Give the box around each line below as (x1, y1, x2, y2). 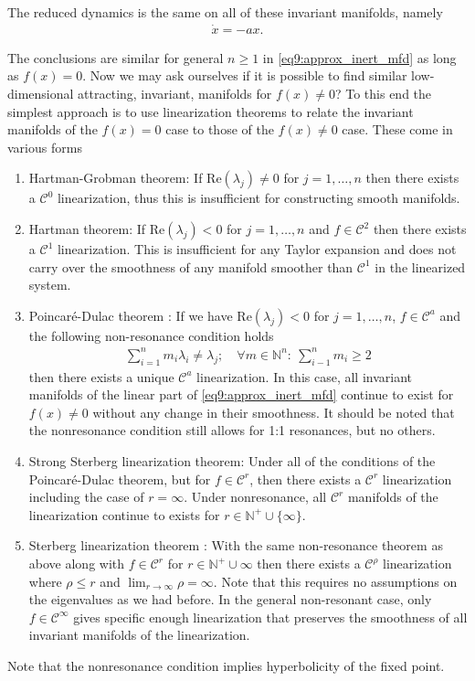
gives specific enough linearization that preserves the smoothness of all (73, 607, 468, 626)
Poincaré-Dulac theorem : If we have (28, 305, 233, 325)
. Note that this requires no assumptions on (213, 571, 458, 591)
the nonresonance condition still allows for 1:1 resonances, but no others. (28, 420, 436, 440)
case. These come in (342, 120, 453, 139)
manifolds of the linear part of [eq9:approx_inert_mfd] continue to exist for (28, 385, 454, 404)
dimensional (7, 84, 74, 103)
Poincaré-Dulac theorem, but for (28, 469, 211, 488)
